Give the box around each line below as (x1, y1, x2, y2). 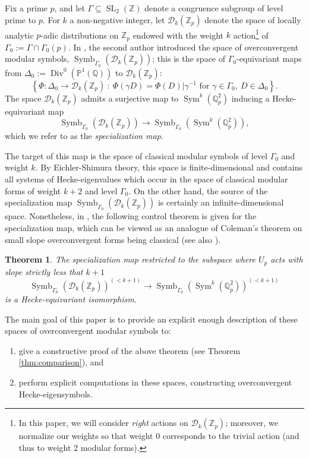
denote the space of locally (204, 13, 301, 26)
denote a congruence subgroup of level (144, 2, 283, 14)
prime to (5, 13, 36, 26)
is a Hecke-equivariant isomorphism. (5, 292, 137, 305)
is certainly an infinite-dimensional (157, 196, 284, 209)
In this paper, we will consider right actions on (18, 416, 188, 429)
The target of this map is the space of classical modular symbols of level (5, 149, 267, 162)
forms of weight (5, 184, 61, 197)
